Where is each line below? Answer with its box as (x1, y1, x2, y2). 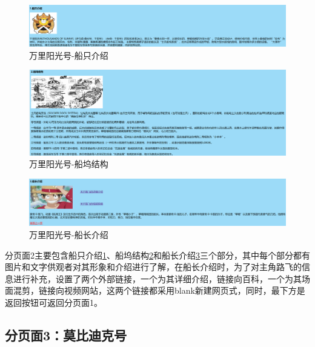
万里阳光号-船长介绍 (29, 228, 108, 240)
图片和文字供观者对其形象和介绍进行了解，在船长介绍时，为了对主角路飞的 (5, 260, 302, 273)
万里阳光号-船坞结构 (29, 157, 108, 170)
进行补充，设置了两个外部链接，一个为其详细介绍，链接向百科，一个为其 (13, 272, 302, 285)
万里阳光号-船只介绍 (29, 48, 108, 61)
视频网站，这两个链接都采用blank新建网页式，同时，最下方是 (64, 284, 305, 297)
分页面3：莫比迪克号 (5, 325, 127, 344)
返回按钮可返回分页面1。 (5, 296, 102, 308)
